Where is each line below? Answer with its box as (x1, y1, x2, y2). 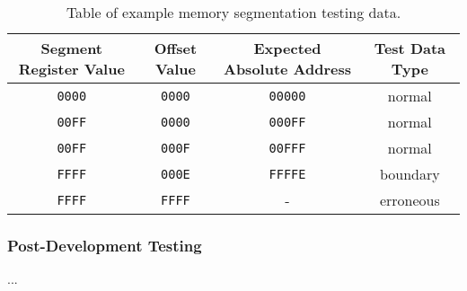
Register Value (18, 58, 125, 79)
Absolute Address (223, 58, 352, 79)
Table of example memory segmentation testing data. (66, 2, 401, 22)
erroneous (379, 190, 440, 210)
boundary (379, 163, 440, 184)
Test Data (374, 38, 446, 58)
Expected (253, 38, 322, 58)
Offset (154, 38, 198, 58)
